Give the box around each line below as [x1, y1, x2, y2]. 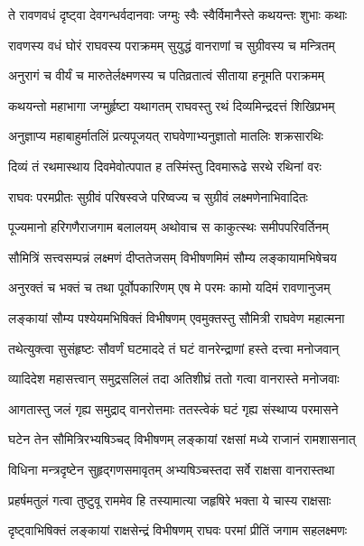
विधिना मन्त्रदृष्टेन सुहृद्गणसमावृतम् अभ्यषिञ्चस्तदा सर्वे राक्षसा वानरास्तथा [8, 459, 335, 478]
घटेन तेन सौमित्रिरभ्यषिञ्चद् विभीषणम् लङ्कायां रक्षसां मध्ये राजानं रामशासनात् [8, 430, 356, 449]
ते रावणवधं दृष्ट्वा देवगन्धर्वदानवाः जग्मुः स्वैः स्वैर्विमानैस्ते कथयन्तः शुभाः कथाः [8, 5, 348, 23]
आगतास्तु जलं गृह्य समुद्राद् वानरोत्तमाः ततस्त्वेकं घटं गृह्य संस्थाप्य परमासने [8, 399, 339, 418]
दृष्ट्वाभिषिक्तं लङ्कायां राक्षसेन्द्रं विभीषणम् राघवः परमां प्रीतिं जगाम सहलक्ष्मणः [8, 521, 348, 540]
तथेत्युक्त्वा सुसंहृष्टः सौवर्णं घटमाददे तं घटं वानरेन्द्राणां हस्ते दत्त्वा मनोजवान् [8, 338, 340, 357]
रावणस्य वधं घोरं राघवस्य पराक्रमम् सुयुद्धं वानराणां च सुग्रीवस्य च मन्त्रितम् [8, 35, 335, 54]
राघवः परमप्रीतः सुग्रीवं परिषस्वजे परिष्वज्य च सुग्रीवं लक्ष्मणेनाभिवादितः [8, 187, 308, 206]
